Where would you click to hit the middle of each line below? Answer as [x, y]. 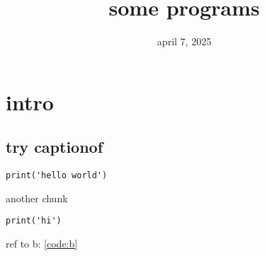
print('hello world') [57, 176]
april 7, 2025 [184, 41]
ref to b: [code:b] [42, 244]
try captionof [55, 147]
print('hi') [34, 221]
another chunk [37, 198]
